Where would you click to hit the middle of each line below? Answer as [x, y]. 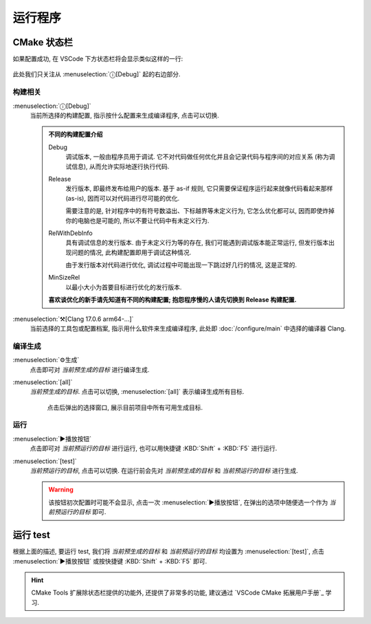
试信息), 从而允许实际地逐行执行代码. [117, 166]
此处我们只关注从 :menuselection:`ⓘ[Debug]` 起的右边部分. [97, 74]
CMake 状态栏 [43, 42]
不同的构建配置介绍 [76, 135]
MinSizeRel [64, 278]
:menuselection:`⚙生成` [46, 360]
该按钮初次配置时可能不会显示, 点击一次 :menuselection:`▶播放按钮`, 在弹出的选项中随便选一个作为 [188, 502]
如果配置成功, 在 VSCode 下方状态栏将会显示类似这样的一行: [98, 59]
